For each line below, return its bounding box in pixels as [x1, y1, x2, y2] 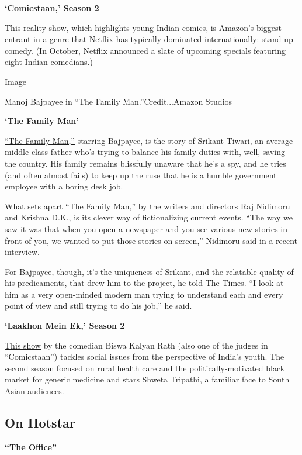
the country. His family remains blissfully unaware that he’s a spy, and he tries [5, 157, 286, 169]
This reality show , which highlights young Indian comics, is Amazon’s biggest [5, 21, 282, 33]
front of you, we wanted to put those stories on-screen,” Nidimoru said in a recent [5, 234, 298, 246]
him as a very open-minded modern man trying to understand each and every [5, 288, 283, 300]
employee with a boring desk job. [5, 180, 123, 192]
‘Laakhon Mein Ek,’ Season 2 [5, 319, 125, 332]
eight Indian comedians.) [5, 56, 93, 68]
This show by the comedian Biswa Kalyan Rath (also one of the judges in [5, 339, 268, 351]
